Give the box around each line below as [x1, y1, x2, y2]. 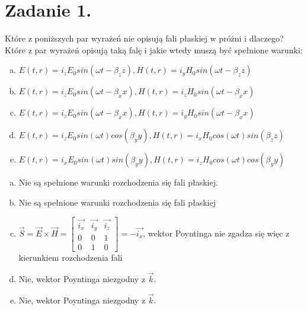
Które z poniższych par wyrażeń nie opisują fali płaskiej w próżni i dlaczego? [5, 32, 284, 44]
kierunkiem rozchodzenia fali [18, 251, 123, 264]
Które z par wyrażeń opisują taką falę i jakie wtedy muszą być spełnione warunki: [5, 43, 303, 56]
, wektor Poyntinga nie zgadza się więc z [143, 226, 290, 239]
